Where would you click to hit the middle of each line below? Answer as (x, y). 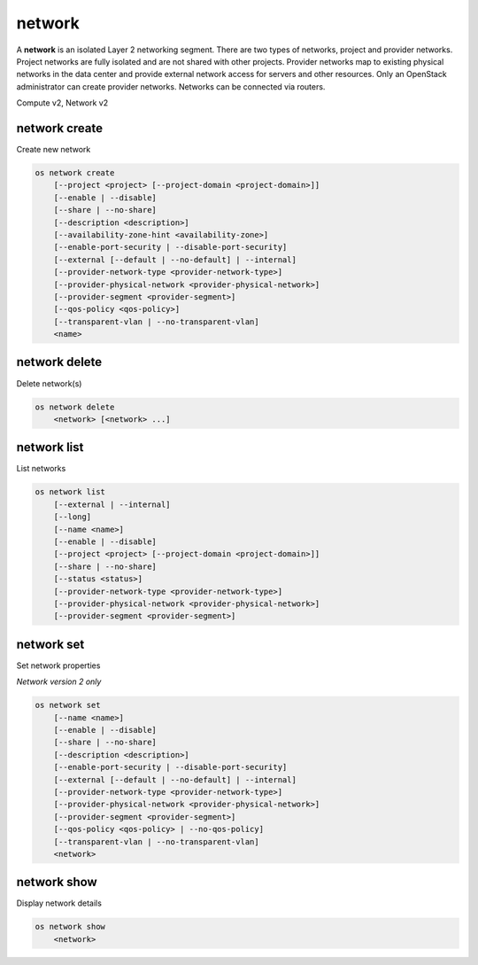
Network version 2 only (59, 681)
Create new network (54, 150)
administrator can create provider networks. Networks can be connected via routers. (171, 86)
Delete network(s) (49, 383)
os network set (68, 705)
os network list (70, 492)
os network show (70, 927)
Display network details (59, 903)
